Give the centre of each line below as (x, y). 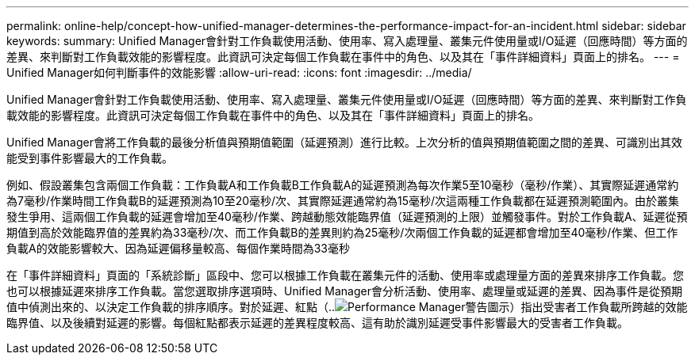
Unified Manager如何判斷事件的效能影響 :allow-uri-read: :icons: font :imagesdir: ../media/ (239, 72)
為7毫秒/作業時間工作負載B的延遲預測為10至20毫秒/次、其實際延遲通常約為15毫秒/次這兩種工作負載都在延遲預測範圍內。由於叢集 (343, 201)
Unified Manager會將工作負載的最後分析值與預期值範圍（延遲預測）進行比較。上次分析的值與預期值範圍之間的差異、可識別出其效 (344, 142)
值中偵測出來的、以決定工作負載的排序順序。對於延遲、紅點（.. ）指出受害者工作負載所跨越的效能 (347, 307)
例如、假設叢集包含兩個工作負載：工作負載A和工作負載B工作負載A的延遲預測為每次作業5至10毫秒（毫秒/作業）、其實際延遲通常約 (343, 185)
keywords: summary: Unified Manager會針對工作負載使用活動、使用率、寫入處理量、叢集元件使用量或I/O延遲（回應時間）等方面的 (347, 41)
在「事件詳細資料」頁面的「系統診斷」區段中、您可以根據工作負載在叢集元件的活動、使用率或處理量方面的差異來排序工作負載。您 (345, 275)
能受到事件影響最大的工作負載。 (90, 158)
